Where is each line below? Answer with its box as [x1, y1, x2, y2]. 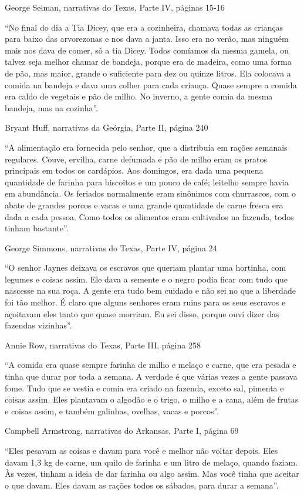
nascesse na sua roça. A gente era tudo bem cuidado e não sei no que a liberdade [5, 284, 296, 297]
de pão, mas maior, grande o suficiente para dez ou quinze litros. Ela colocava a [5, 67, 291, 79]
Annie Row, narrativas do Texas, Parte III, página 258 [5, 338, 201, 351]
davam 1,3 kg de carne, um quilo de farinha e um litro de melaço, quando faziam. [5, 456, 298, 468]
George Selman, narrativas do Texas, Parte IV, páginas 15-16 [5, 1, 225, 13]
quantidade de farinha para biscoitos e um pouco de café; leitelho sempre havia [5, 175, 289, 188]
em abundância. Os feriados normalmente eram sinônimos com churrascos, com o [5, 187, 296, 200]
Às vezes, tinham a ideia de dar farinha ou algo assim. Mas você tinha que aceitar [5, 467, 299, 480]
